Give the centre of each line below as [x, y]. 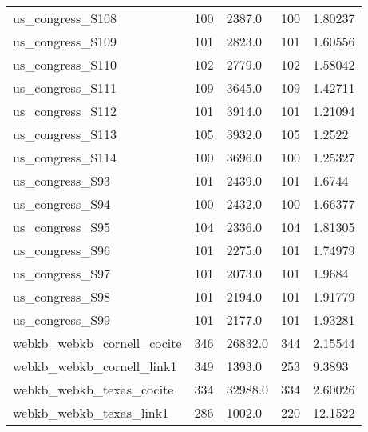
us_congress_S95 [62, 227]
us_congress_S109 [65, 41]
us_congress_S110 [65, 64]
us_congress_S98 [62, 296]
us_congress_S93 [62, 180]
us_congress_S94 [62, 204]
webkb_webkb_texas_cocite [93, 389]
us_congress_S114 [65, 157]
